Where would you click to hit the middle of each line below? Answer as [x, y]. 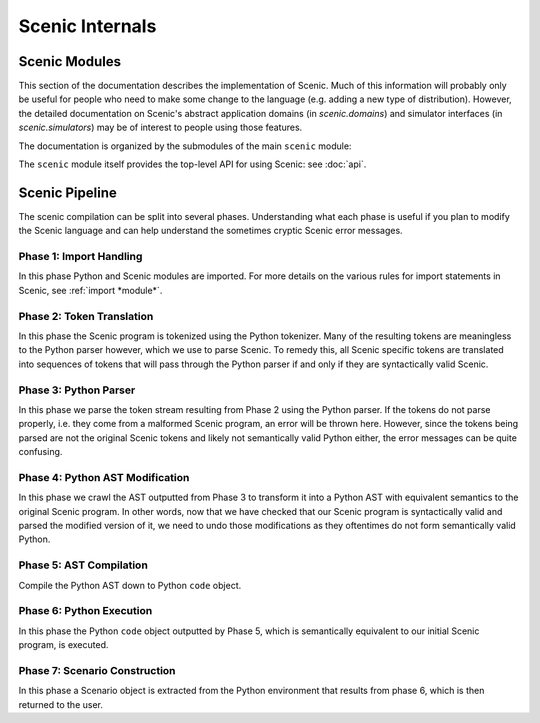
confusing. [40, 452]
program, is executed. [63, 645]
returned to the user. [61, 704]
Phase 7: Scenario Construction [97, 670]
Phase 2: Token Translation [86, 316]
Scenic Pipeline [67, 192]
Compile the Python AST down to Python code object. [130, 585]
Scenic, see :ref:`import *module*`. [90, 290]
